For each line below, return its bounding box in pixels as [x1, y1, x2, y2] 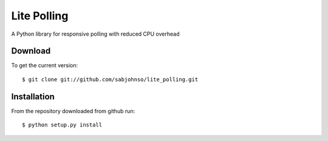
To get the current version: [11, 62, 78, 69]
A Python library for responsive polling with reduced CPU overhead [11, 30, 180, 38]
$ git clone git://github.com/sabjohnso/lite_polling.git [22, 76, 199, 83]
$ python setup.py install [22, 122, 103, 128]
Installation [11, 91, 55, 102]
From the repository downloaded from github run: [11, 107, 135, 114]
